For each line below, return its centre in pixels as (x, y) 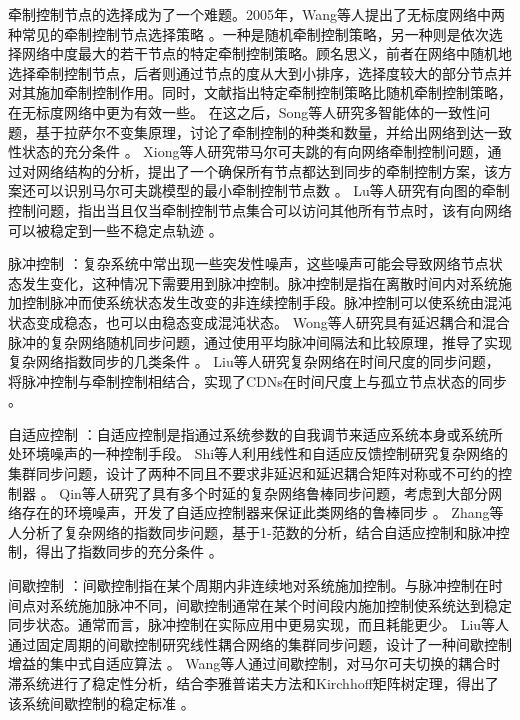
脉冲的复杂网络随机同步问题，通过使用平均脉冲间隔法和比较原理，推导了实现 (260, 341)
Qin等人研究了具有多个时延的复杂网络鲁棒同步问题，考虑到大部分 (273, 492)
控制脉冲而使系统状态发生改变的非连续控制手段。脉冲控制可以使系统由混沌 (266, 302)
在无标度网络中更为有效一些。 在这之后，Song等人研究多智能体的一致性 (242, 111)
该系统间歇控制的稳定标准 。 (101, 702)
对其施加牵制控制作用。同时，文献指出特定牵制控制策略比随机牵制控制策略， (260, 92)
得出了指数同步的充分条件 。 (129, 551)
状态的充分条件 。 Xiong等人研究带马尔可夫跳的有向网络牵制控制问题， (254, 151)
